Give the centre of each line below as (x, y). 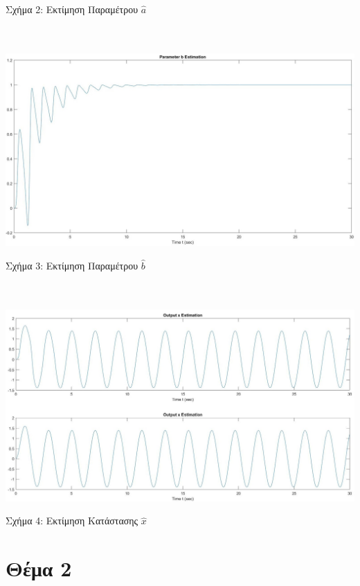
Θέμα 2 (39, 568)
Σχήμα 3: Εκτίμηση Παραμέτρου (72, 265)
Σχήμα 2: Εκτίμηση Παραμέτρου (72, 9)
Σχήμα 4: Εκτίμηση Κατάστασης (72, 521)
